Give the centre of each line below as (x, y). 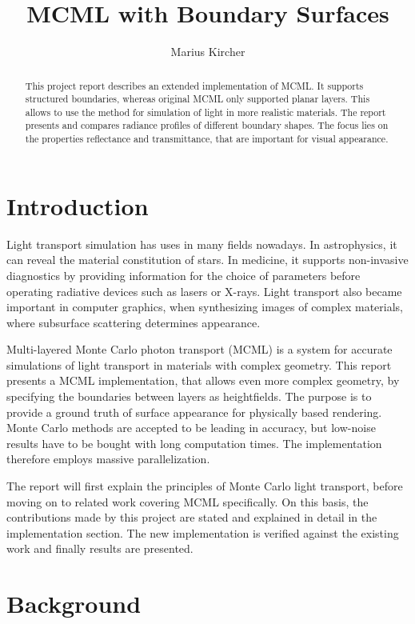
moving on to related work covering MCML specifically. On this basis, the (188, 501)
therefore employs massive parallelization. (108, 459)
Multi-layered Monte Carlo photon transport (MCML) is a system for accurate (200, 349)
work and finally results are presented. (100, 548)
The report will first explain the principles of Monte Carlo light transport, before (205, 486)
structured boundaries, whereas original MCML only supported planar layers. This (198, 99)
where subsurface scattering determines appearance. (134, 322)
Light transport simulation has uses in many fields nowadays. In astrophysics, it (202, 244)
